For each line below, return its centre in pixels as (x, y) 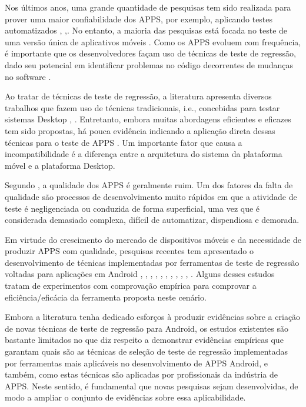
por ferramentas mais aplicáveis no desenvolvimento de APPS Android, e (136, 363)
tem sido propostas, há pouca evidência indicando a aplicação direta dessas (140, 130)
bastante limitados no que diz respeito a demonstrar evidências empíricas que (144, 340)
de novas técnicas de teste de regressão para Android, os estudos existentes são (147, 328)
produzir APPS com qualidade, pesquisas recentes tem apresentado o (129, 251)
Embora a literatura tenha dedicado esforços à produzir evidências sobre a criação (153, 317)
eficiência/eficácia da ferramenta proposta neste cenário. (106, 297)
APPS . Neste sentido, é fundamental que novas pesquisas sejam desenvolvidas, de (152, 386)
